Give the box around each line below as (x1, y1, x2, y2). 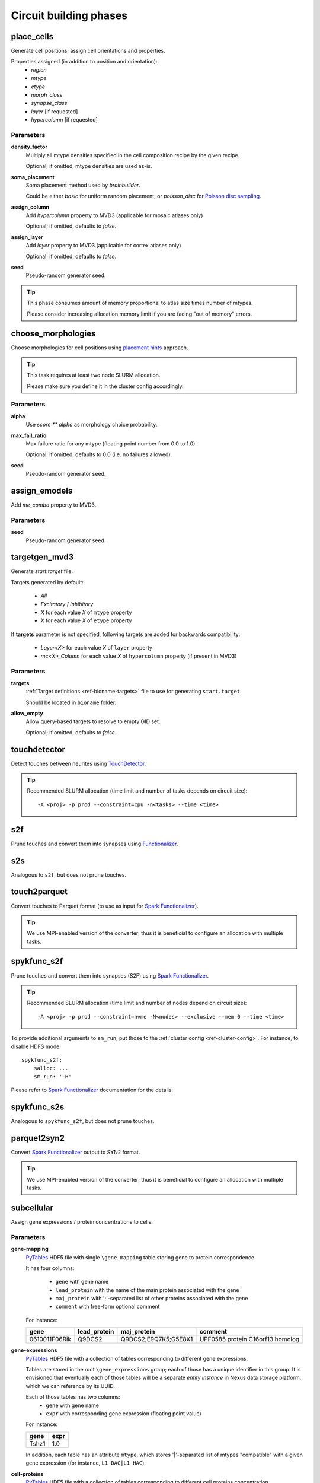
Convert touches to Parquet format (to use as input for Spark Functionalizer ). (11, 902, 199, 909)
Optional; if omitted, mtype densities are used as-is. (25, 163, 152, 170)
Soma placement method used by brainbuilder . (25, 182, 140, 189)
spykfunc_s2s (11, 1102, 65, 1112)
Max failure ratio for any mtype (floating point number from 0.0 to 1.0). (25, 440, 197, 447)
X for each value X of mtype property (40, 609, 132, 616)
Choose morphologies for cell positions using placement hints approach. (11, 344, 188, 351)
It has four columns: (25, 1264, 75, 1272)
